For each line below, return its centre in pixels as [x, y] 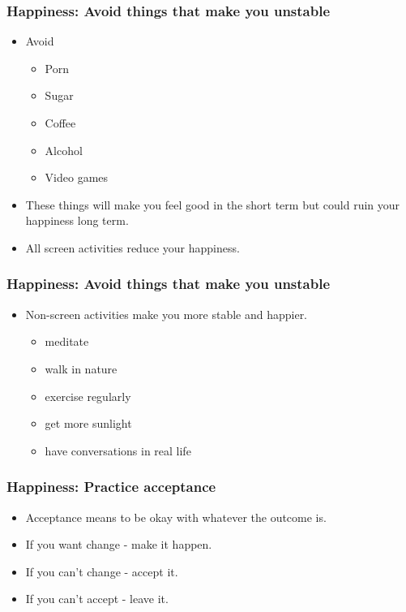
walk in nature [81, 368]
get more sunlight [88, 423]
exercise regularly [88, 396]
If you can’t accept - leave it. [97, 599]
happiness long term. [77, 220]
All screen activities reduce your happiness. [132, 247]
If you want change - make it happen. [119, 544]
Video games [77, 177]
